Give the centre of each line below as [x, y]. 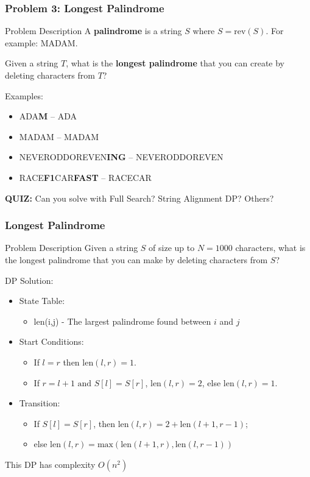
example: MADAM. [41, 42]
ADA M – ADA [48, 116]
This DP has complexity [50, 464]
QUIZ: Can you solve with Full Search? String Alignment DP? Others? [139, 198]
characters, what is [270, 248]
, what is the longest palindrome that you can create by [175, 63]
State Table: [42, 301]
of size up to [172, 248]
